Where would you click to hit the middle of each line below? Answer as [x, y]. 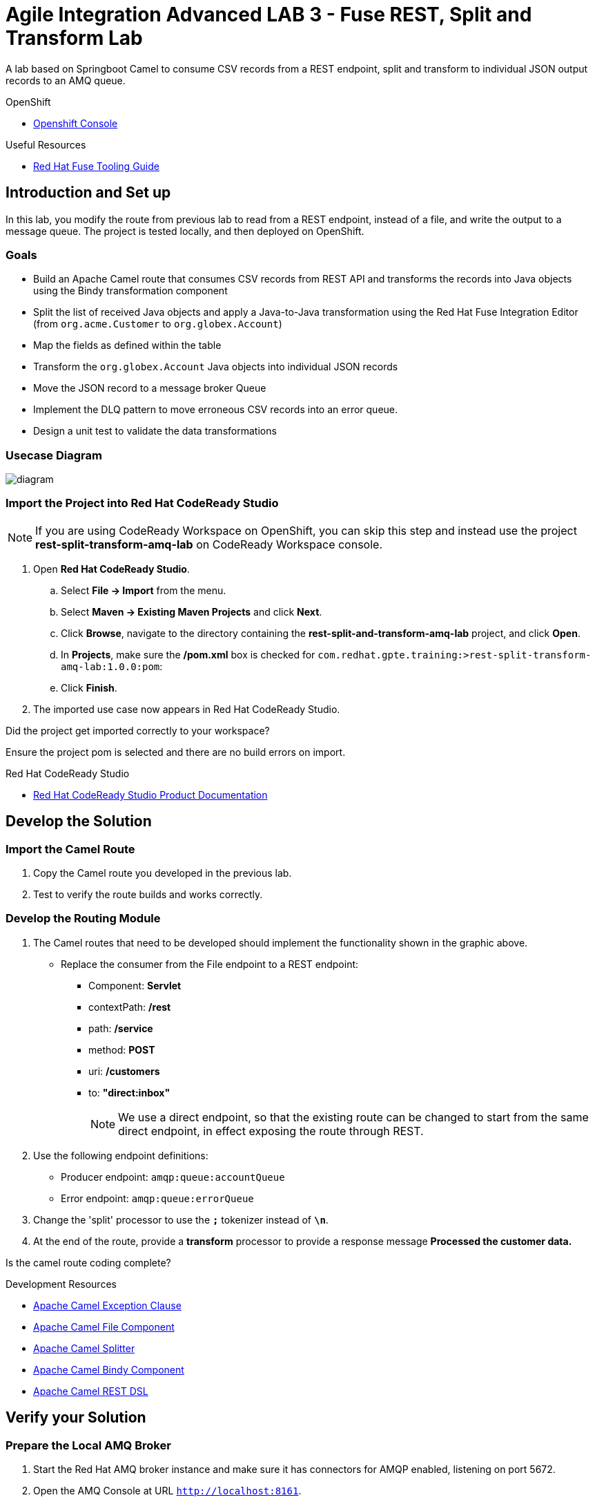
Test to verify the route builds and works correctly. [148, 895]
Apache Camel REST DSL [91, 1391]
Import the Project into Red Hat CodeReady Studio [142, 503]
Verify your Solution [76, 1418]
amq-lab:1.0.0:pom [110, 666]
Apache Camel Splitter [84, 1348]
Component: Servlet [135, 985]
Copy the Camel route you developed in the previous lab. [163, 873]
